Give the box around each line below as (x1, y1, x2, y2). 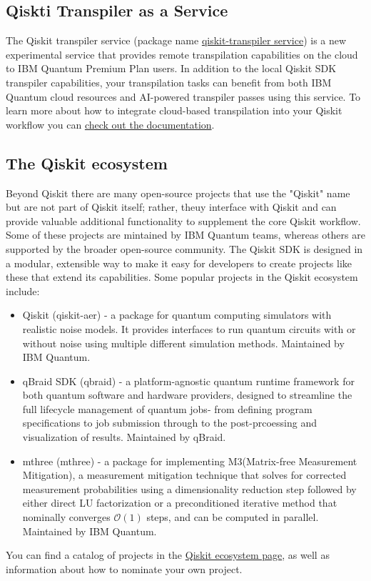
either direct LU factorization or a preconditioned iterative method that (22, 495, 337, 510)
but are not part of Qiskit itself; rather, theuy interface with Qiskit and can (6, 199, 337, 214)
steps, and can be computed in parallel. (146, 510, 319, 525)
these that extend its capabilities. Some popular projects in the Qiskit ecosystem (6, 269, 358, 284)
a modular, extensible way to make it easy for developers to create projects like (6, 255, 352, 270)
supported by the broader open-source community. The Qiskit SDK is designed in (6, 241, 363, 256)
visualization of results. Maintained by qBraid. (22, 429, 226, 445)
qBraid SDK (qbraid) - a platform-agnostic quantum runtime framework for (22, 373, 355, 388)
